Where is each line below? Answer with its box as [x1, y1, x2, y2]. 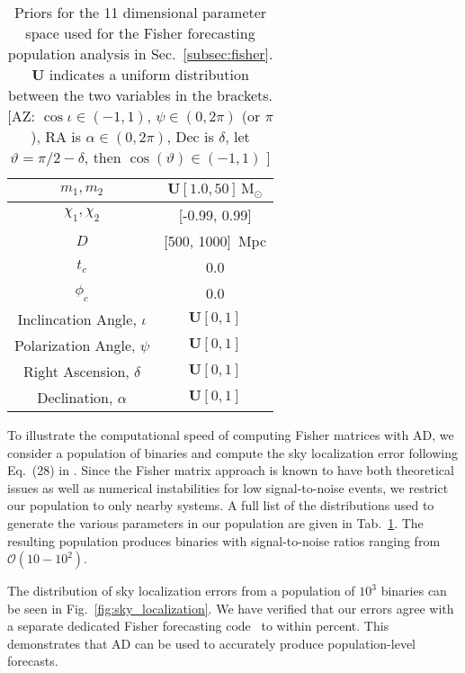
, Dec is [166, 126, 214, 147]
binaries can [380, 581, 447, 600]
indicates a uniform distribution [49, 64, 249, 85]
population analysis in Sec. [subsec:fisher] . [7, 43, 273, 64]
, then [84, 147, 121, 167]
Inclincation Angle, [17, 308, 137, 329]
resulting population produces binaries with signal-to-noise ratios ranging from [7, 531, 441, 550]
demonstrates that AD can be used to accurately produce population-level [7, 633, 416, 652]
